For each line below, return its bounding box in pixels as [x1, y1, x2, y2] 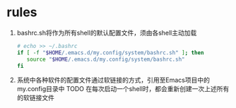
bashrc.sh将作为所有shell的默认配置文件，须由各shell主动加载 [16, 28, 197, 37]
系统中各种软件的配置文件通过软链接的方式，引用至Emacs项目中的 [16, 76, 210, 85]
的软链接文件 [16, 93, 54, 102]
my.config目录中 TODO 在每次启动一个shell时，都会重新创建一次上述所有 [16, 85, 230, 93]
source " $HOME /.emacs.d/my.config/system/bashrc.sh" [26, 56, 185, 63]
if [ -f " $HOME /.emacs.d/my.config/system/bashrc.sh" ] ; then [16, 49, 204, 56]
